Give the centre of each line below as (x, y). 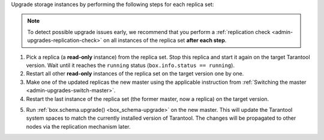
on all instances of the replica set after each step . (165, 40)
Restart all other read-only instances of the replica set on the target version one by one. (135, 74)
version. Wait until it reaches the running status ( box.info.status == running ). (130, 65)
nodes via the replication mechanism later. (78, 126)
